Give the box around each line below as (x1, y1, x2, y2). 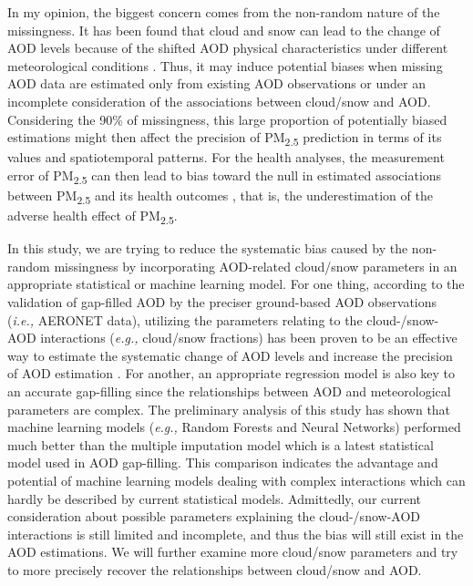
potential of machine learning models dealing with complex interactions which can (7, 470, 466, 489)
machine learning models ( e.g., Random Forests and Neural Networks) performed (7, 417, 461, 437)
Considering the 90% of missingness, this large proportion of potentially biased (7, 109, 447, 129)
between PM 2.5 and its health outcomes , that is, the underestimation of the (7, 186, 433, 207)
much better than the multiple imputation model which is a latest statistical (7, 435, 434, 454)
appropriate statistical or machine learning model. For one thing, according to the (7, 274, 465, 293)
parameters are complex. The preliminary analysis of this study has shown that (7, 399, 451, 418)
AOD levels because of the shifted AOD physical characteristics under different (7, 38, 448, 57)
